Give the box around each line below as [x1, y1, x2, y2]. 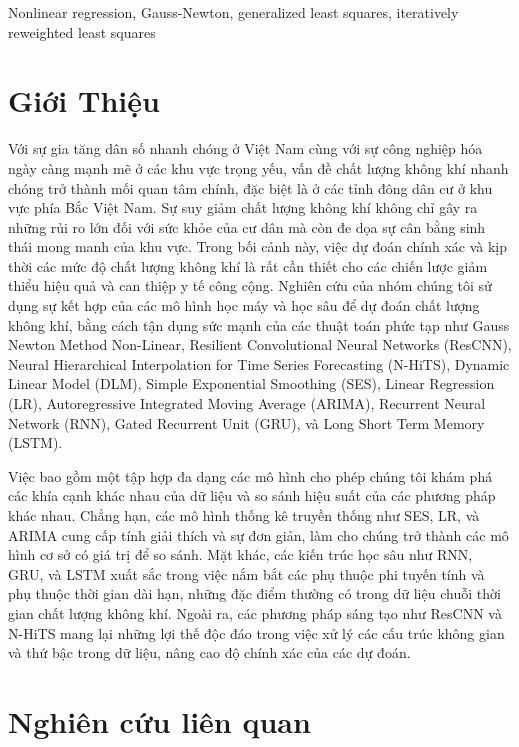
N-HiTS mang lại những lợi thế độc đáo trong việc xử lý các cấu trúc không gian [8, 622, 505, 643]
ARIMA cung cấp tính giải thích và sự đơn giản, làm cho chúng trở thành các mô [8, 524, 509, 545]
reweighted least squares [8, 21, 156, 42]
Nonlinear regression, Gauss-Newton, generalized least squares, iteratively [8, 2, 459, 22]
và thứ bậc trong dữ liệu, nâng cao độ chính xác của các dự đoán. [8, 642, 411, 663]
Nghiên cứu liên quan [8, 700, 311, 741]
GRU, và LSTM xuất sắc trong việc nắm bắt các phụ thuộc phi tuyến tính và [8, 563, 485, 584]
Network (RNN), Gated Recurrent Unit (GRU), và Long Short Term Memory [8, 412, 485, 433]
